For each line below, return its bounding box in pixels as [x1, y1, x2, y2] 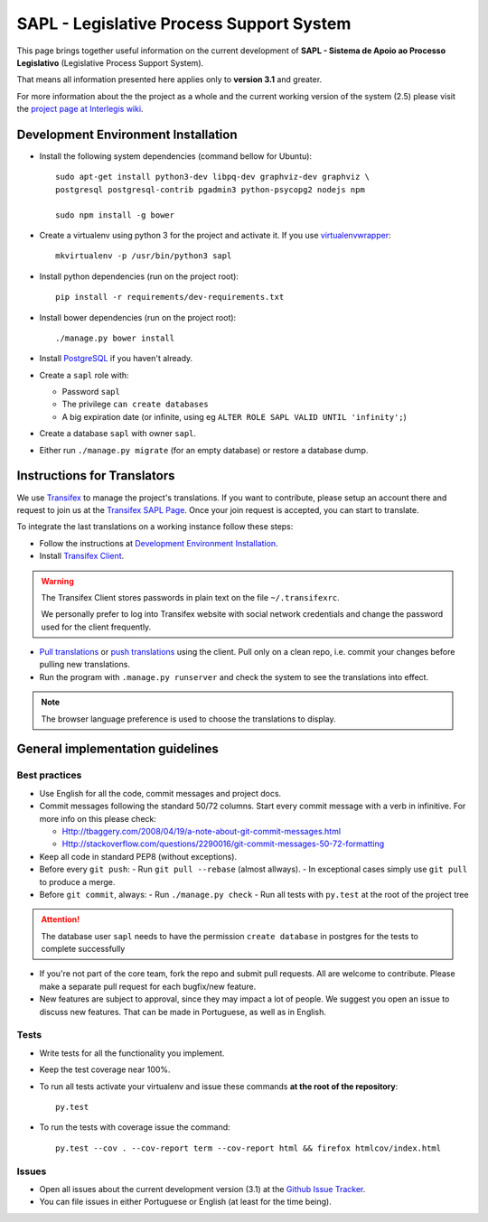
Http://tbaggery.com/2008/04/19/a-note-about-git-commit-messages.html [61, 826, 342, 836]
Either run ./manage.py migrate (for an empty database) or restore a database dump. [39, 444, 369, 455]
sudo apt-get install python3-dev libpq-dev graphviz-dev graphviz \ [55, 172, 371, 182]
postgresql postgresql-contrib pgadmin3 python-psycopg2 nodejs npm [55, 184, 365, 194]
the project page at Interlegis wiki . [16, 104, 144, 115]
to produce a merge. [39, 876, 116, 887]
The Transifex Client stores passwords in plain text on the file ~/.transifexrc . [41, 592, 341, 602]
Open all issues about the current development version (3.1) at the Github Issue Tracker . [39, 1183, 366, 1194]
